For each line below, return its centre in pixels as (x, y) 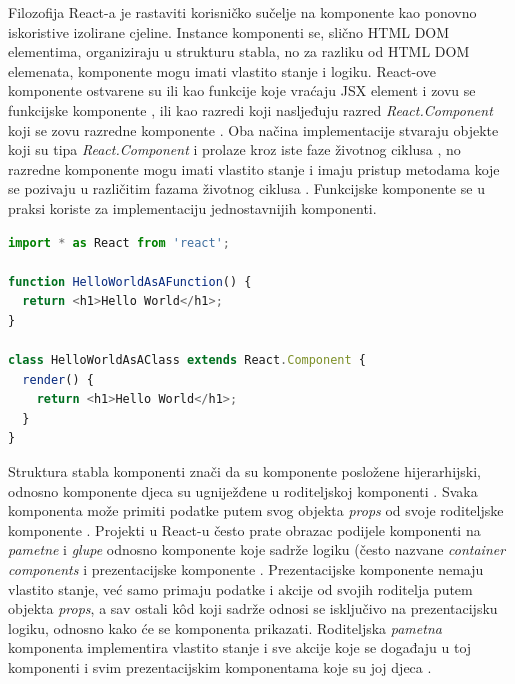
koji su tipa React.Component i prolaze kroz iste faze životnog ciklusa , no (234, 149)
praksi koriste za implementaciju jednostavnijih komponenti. (192, 207)
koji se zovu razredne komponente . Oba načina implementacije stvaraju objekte (253, 129)
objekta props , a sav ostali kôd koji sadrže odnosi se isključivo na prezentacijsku (253, 608)
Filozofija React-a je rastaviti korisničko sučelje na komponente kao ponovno (242, 12)
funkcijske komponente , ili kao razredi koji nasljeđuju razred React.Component (250, 109)
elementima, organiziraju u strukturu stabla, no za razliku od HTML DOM (239, 51)
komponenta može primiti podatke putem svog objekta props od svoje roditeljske (256, 510)
